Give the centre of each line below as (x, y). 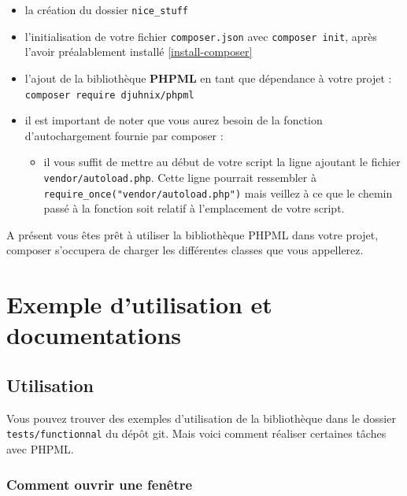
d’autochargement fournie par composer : (124, 135)
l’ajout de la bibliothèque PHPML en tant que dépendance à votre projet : (208, 78)
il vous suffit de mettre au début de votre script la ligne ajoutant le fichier (222, 162)
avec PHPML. (40, 449)
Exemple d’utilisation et (139, 304)
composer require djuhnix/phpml (109, 95)
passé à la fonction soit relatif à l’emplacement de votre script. (194, 208)
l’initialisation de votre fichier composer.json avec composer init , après (201, 36)
